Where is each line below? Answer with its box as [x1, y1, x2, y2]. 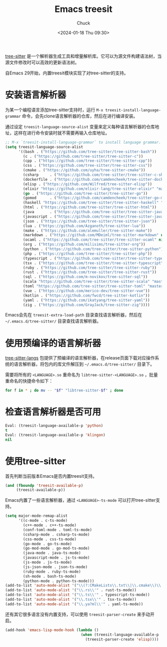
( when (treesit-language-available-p [81, 632, 159, 637]
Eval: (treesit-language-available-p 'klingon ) [5, 432, 106, 437]
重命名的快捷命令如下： [5, 378, 53, 384]
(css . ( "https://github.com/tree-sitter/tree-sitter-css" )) [23, 163, 153, 168]
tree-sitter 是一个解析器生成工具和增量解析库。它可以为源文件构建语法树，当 [5, 53, 162, 59]
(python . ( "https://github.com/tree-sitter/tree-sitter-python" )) [23, 247, 166, 252]
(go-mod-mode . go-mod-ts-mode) [23, 546, 90, 551]
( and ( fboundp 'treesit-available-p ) [5, 483, 83, 488]
